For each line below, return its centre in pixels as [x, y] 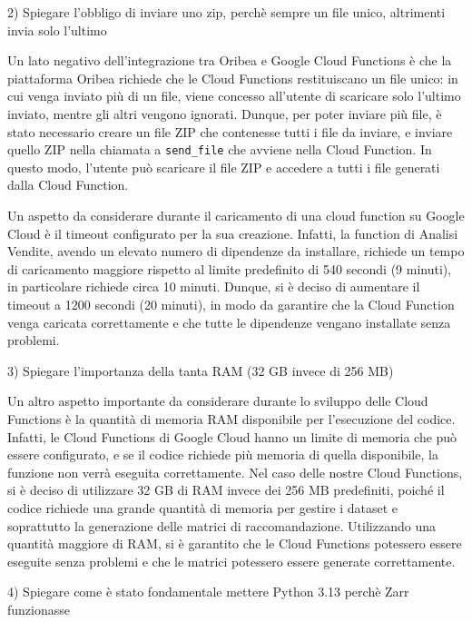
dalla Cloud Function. [68, 185]
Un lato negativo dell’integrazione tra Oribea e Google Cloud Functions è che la [230, 60]
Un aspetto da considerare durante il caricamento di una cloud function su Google [236, 215]
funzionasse [39, 609]
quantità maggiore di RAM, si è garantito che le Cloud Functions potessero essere [235, 543]
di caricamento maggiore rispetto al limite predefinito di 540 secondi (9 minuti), [230, 268]
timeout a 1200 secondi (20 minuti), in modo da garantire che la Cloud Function [231, 304]
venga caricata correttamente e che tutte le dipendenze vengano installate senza [229, 322]
